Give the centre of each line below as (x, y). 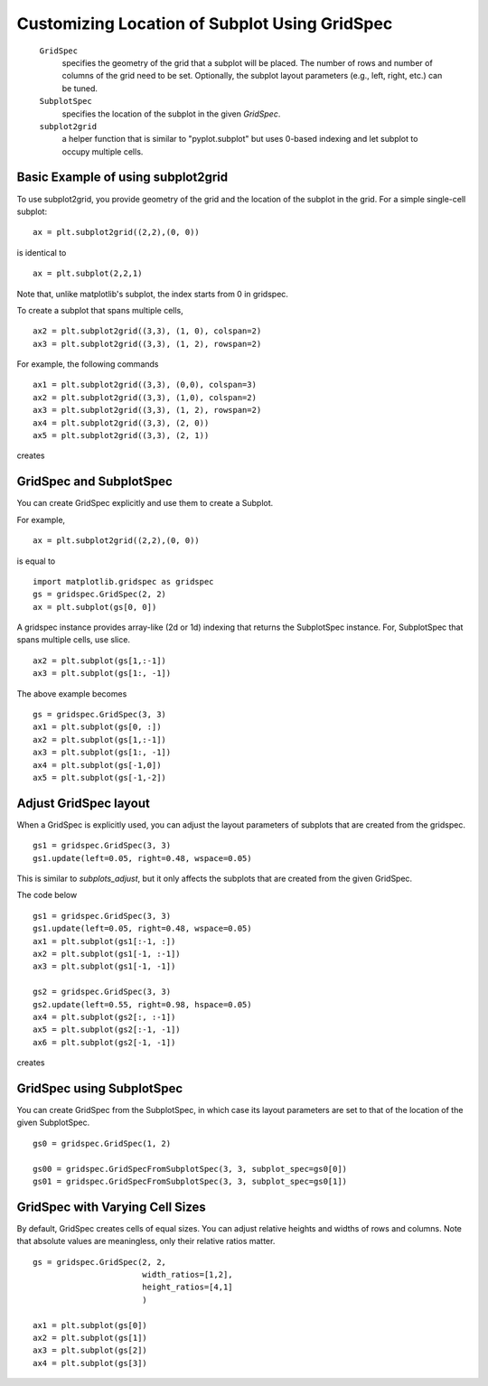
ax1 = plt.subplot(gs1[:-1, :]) (104, 941)
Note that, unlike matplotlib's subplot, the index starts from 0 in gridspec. (153, 294)
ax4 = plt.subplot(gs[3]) (90, 1363)
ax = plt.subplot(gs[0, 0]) (95, 607)
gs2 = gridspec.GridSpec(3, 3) (102, 992)
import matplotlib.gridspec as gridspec (123, 581)
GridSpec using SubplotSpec (100, 1088)
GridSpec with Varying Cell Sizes (112, 1207)
